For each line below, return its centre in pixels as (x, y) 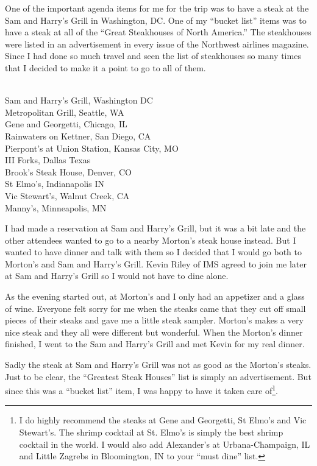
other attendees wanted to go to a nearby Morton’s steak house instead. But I (151, 240)
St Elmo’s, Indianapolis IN (55, 184)
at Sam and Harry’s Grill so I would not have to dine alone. (117, 276)
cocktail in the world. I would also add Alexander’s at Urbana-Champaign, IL (165, 444)
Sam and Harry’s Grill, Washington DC (79, 100)
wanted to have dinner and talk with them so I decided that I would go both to (154, 252)
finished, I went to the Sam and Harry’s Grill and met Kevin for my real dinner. (155, 344)
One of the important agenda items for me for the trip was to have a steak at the (157, 8)
